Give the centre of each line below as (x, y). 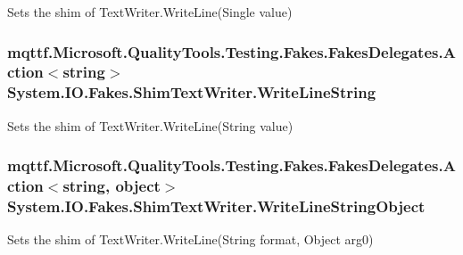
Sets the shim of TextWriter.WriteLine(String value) (150, 125)
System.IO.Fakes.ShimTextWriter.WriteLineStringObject (216, 206)
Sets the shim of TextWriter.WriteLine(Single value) (150, 12)
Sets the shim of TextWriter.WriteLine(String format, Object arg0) (190, 239)
